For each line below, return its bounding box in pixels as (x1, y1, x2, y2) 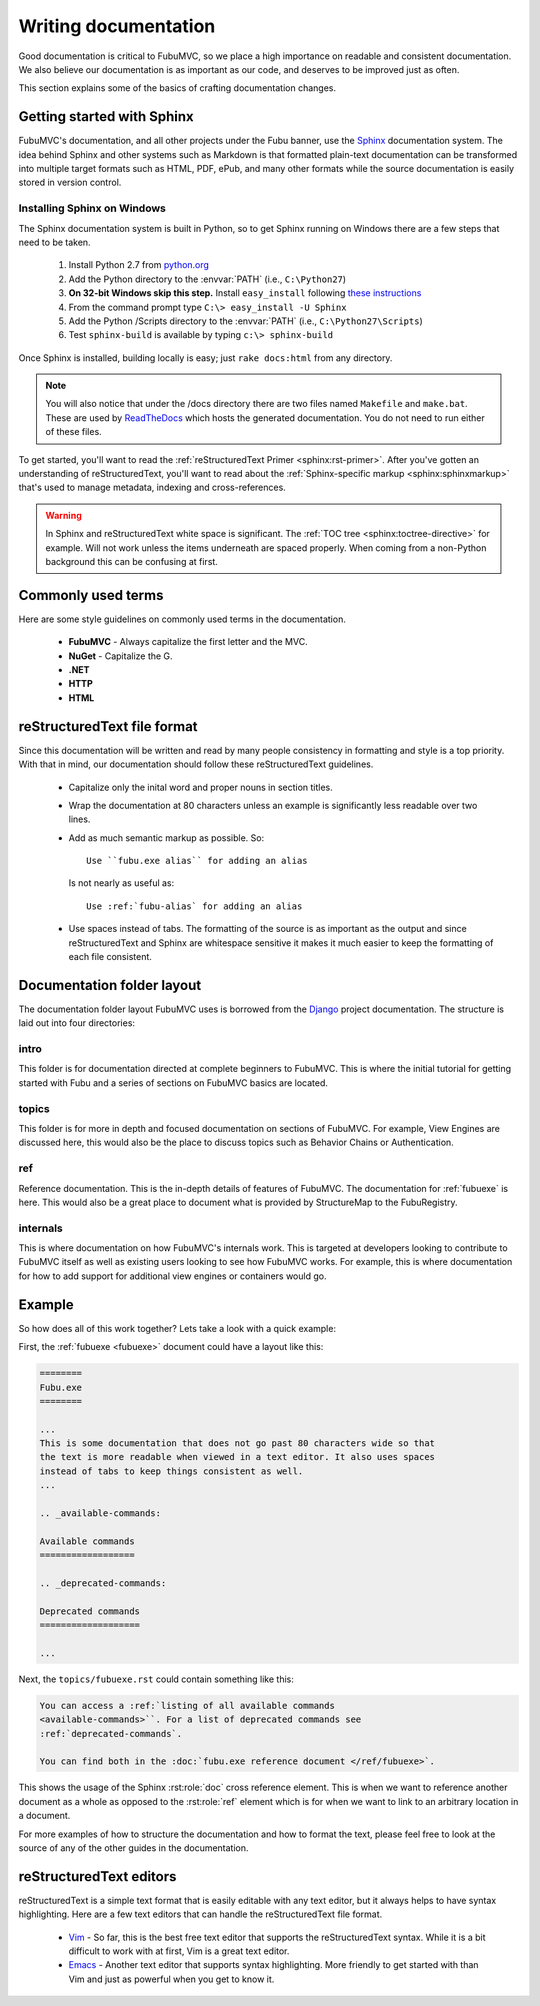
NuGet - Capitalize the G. (68, 650, 174, 662)
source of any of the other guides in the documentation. (18, 1842, 249, 1854)
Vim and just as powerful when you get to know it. (68, 1973, 275, 1985)
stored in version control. (18, 176, 122, 189)
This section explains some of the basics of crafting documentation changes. (18, 82, 337, 94)
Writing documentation (18, 15, 216, 37)
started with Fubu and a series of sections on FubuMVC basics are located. (18, 1076, 329, 1089)
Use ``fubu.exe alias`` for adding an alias (86, 855, 309, 867)
